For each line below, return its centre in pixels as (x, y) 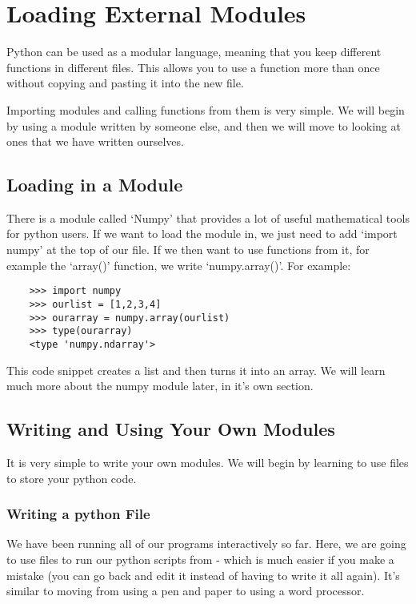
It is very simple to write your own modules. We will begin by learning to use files (208, 462)
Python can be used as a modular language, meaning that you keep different (194, 52)
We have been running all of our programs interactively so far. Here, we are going (206, 544)
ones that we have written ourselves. (95, 141)
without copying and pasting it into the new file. (125, 83)
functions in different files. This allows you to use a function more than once (193, 67)
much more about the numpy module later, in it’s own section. (160, 386)
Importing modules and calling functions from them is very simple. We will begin (206, 109)
